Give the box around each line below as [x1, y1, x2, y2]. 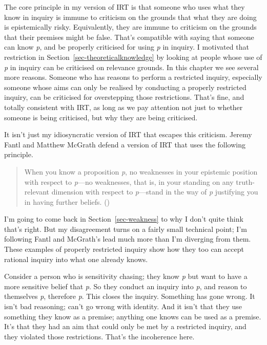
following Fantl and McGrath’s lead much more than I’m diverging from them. [4, 233, 251, 244]
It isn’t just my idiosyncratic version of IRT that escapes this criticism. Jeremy [4, 129, 252, 140]
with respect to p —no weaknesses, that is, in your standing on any [24, 176, 234, 187]
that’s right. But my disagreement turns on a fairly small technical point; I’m [4, 223, 247, 234]
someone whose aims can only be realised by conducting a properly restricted [4, 81, 247, 92]
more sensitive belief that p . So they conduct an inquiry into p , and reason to [4, 281, 247, 291]
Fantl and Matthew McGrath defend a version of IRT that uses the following [4, 139, 245, 149]
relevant [24, 186, 50, 197]
